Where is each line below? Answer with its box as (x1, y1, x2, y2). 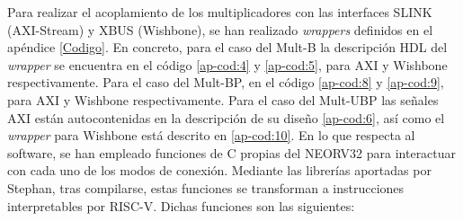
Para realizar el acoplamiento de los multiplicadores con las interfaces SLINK (7, 3, 432, 21)
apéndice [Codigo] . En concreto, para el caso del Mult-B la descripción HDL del (7, 38, 448, 57)
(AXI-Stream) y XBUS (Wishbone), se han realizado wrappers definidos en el (7, 20, 433, 39)
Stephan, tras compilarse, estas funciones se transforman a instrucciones (7, 178, 405, 197)
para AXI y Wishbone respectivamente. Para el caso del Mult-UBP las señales (7, 90, 439, 109)
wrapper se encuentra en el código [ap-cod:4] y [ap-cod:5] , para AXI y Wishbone (7, 55, 448, 74)
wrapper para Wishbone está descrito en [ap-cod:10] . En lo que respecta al (7, 126, 415, 145)
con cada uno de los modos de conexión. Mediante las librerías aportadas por (7, 161, 432, 180)
